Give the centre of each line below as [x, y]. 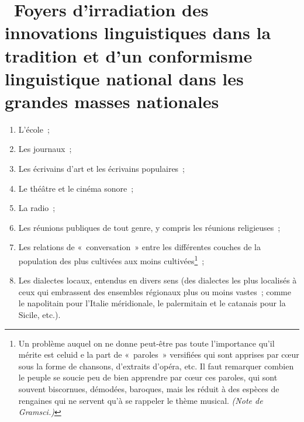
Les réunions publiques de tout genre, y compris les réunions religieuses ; [149, 227]
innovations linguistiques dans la [138, 32]
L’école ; [34, 129]
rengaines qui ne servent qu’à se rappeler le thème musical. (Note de [141, 400]
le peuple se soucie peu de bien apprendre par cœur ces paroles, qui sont [148, 377]
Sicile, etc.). [39, 315]
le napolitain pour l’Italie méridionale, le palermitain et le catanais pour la [152, 303]
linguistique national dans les [124, 78]
